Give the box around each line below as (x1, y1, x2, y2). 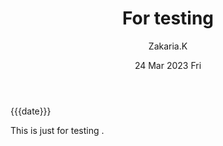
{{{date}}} (10, 105, 52, 117)
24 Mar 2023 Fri (134, 59, 202, 71)
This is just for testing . (10, 124, 105, 136)
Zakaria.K (148, 40, 188, 52)
